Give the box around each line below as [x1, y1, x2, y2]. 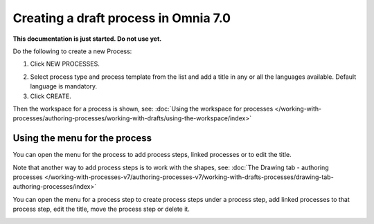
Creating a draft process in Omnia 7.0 [12, 10, 231, 26]
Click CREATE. [30, 92, 72, 100]
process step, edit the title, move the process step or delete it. [12, 205, 190, 214]
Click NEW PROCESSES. [30, 59, 100, 68]
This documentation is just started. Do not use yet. [12, 35, 162, 43]
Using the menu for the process [12, 132, 152, 144]
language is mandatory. [30, 82, 98, 91]
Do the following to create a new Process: [12, 47, 132, 55]
